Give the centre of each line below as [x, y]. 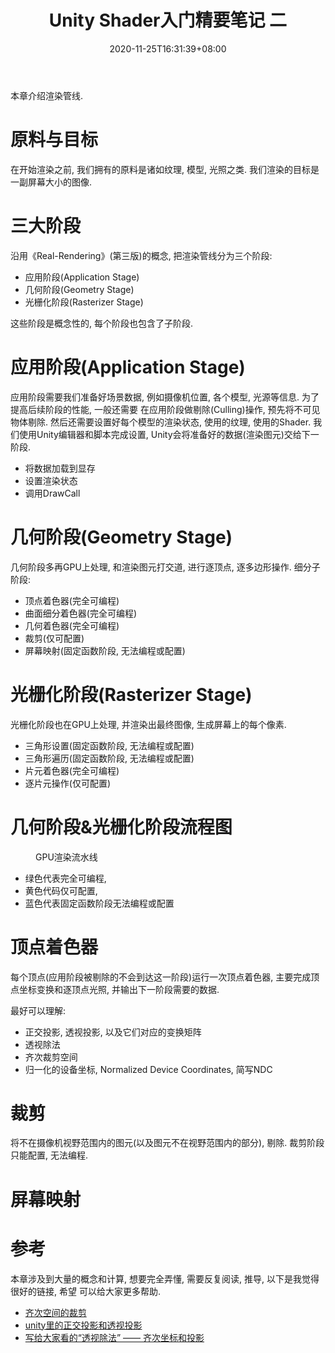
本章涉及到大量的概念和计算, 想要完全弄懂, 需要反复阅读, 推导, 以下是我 [156, 1278]
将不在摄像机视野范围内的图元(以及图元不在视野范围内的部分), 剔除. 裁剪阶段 [167, 1143]
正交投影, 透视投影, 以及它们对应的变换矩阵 [113, 1032]
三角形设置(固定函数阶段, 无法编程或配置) [109, 745]
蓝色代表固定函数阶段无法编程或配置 [99, 903]
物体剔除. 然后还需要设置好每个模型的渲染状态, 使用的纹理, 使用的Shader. [161, 422]
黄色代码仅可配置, [61, 890]
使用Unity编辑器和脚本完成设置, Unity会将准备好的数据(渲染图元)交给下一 [169, 434]
